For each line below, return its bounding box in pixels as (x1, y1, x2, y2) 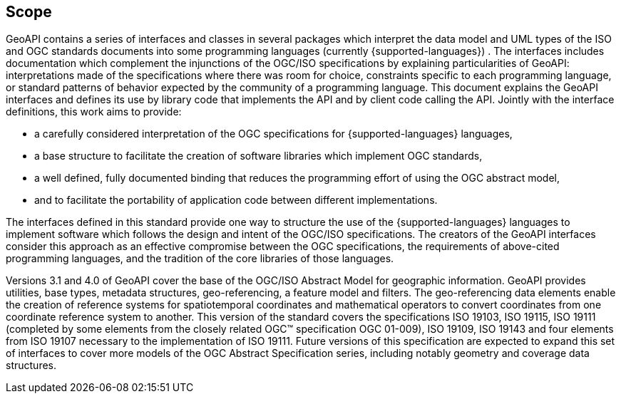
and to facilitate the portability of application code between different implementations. (34, 194, 438, 207)
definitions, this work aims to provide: (6, 105, 182, 118)
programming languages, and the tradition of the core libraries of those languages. (6, 252, 394, 265)
